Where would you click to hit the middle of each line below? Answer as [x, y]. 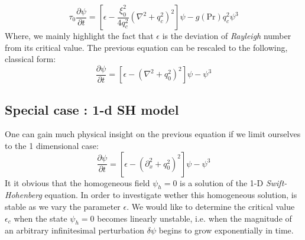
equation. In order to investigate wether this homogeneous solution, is [171, 195]
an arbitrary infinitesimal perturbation [75, 230]
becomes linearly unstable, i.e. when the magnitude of [194, 218]
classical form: [30, 59]
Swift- [276, 182]
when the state [40, 218]
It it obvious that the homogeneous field [77, 182]
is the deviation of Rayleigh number [227, 35]
